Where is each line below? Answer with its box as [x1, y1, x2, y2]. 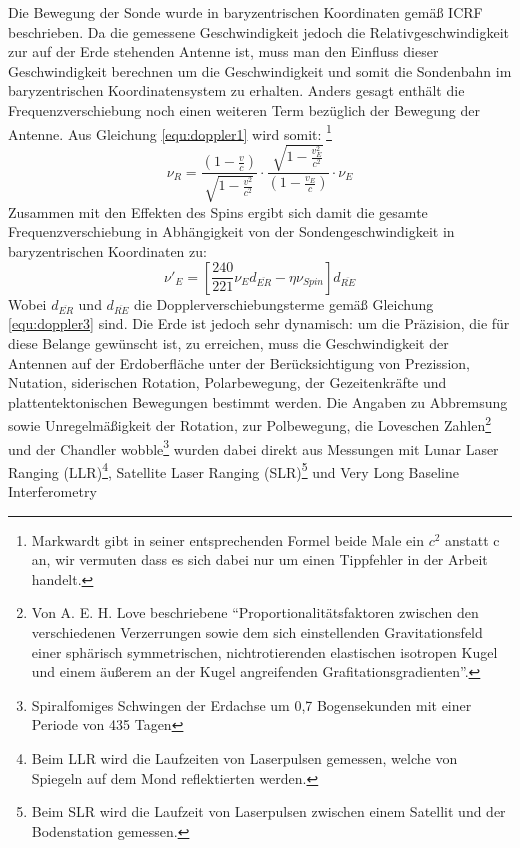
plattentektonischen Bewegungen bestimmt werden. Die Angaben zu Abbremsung [8, 391, 508, 412]
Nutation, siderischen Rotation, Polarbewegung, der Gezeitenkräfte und [8, 372, 447, 393]
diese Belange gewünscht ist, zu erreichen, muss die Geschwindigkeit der [8, 332, 449, 353]
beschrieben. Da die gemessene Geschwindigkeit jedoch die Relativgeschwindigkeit [8, 21, 509, 42]
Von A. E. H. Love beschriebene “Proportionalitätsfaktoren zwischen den [31, 602, 479, 623]
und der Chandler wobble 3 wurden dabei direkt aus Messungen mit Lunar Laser [8, 435, 499, 459]
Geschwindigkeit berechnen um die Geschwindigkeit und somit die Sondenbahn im [8, 60, 512, 81]
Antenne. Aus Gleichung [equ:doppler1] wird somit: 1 [8, 120, 332, 144]
